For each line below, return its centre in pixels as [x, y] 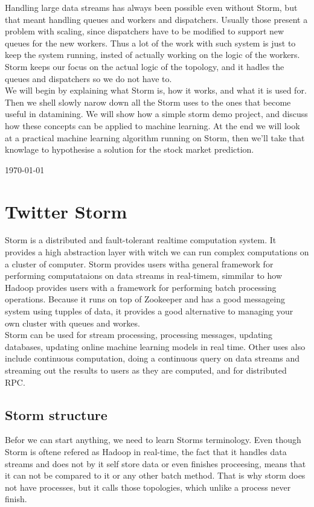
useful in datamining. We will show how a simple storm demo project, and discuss [156, 114]
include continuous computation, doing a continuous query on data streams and [152, 358]
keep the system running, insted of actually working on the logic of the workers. [152, 55]
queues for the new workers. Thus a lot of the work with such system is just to [150, 43]
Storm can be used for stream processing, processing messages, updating [139, 335]
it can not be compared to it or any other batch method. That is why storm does [155, 475]
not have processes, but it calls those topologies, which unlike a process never [148, 487]
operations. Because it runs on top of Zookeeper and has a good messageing [145, 299]
